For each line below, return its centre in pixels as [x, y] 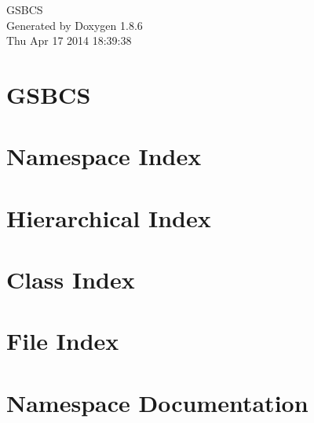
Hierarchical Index [109, 217]
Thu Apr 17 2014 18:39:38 [69, 40]
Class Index [71, 280]
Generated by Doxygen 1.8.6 [75, 25]
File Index [63, 341]
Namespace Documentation [157, 402]
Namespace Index [104, 156]
